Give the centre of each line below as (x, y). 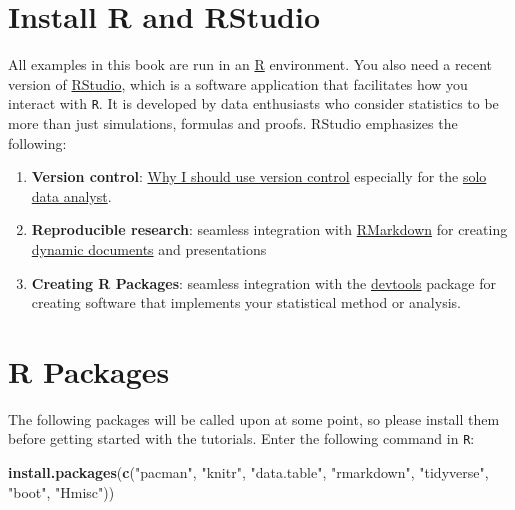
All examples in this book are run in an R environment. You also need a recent (250, 64)
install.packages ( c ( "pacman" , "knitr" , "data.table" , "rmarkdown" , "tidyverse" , (248, 472)
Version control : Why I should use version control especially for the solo (259, 176)
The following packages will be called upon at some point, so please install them (254, 418)
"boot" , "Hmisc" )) (61, 491)
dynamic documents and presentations (149, 248)
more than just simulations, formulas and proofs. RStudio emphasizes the (233, 122)
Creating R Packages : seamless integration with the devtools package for (263, 282)
